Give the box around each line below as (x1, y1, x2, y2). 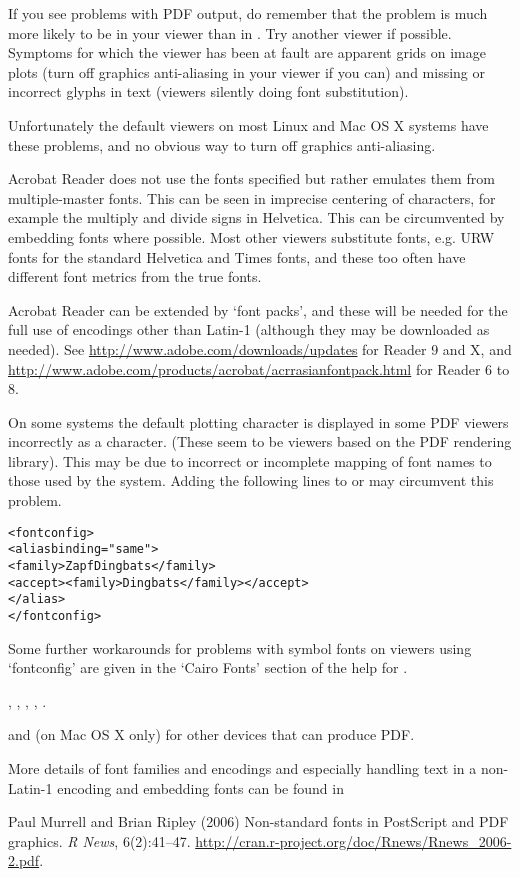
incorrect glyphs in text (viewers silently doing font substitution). (8, 81, 409, 102)
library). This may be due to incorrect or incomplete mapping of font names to (8, 450, 492, 471)
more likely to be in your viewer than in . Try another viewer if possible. (8, 22, 452, 43)
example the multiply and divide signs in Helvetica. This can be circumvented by (8, 207, 505, 228)
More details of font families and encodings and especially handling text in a (8, 757, 477, 778)
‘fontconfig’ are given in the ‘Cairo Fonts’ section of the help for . (8, 657, 408, 678)
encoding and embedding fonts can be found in (57, 777, 344, 798)
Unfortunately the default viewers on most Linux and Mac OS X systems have (8, 114, 489, 135)
